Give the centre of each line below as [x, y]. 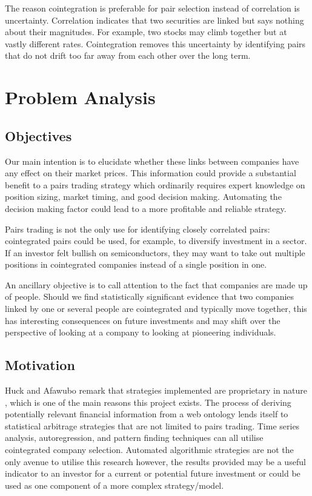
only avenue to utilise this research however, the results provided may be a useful [155, 461]
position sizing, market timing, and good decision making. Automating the [143, 197]
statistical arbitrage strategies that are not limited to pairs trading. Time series [152, 425]
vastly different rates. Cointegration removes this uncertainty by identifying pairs [155, 43]
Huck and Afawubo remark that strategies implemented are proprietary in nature [156, 390]
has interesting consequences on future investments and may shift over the [143, 320]
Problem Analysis [80, 97]
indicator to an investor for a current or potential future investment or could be [153, 473]
